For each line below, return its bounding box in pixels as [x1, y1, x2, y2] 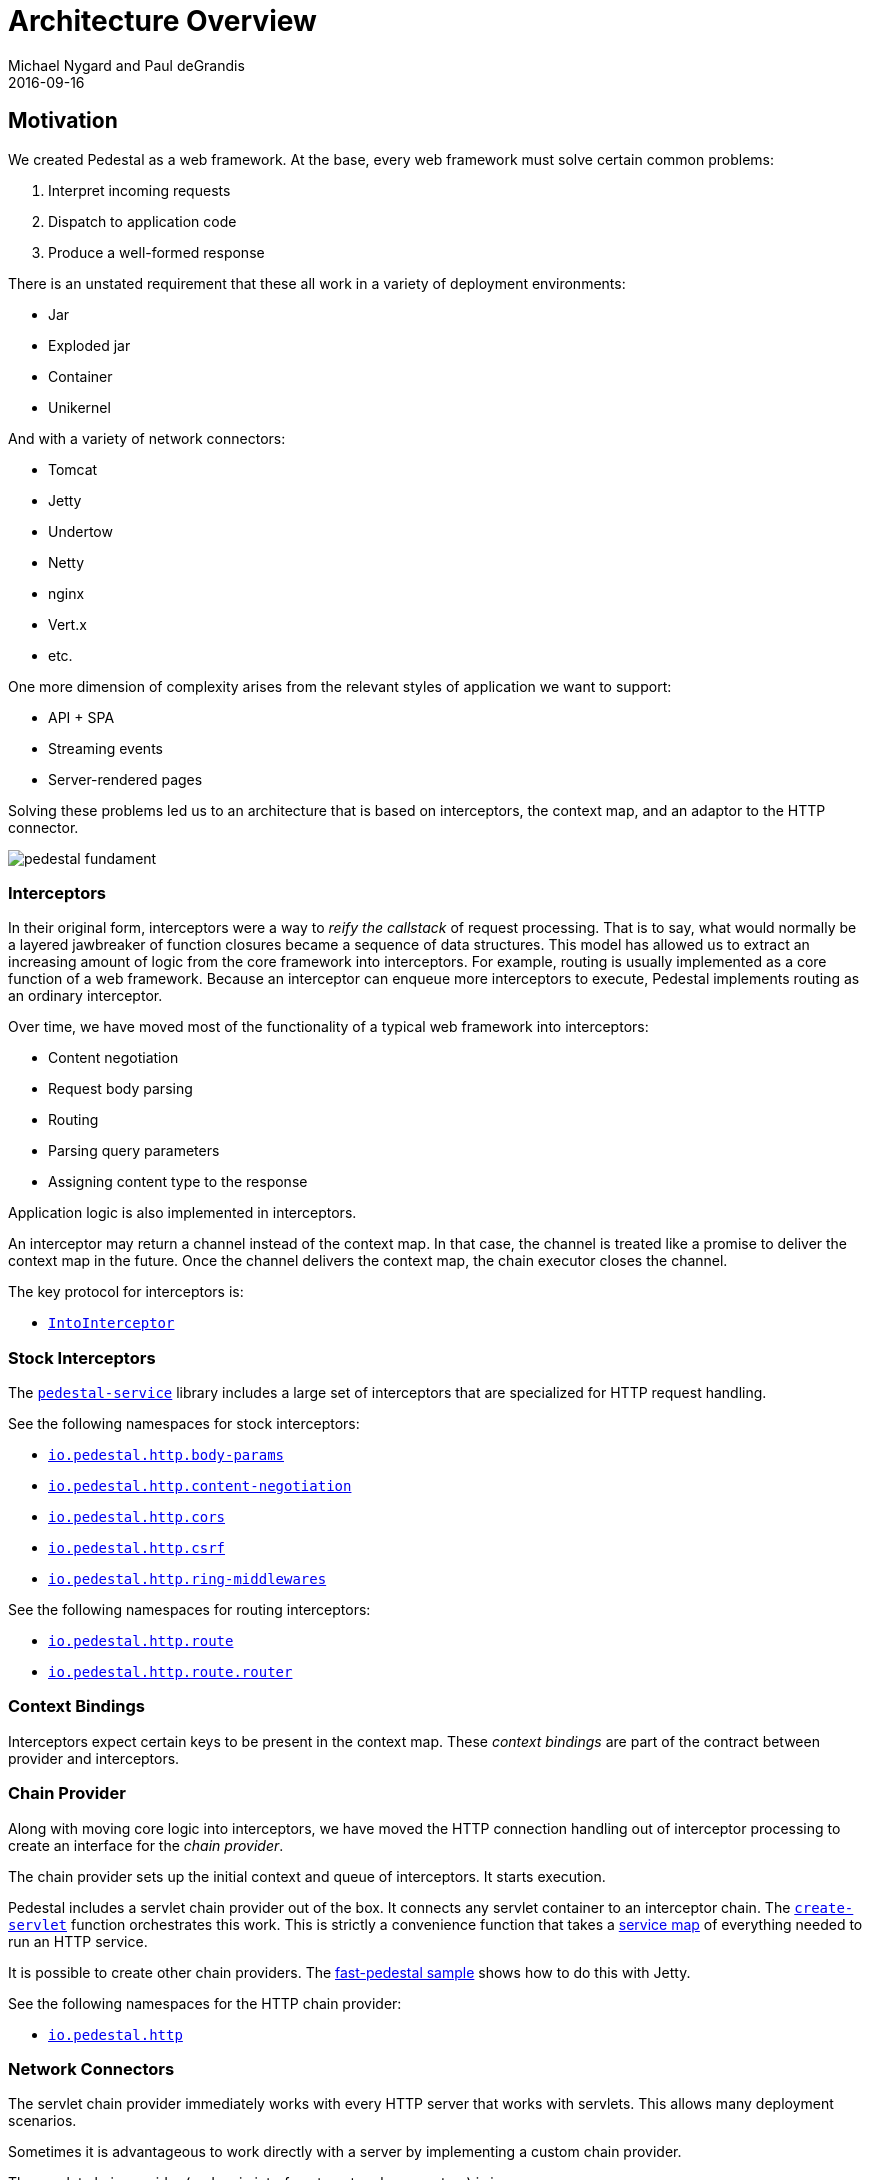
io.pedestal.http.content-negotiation [48, 1478, 352, 1495]
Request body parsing [48, 1080, 193, 1098]
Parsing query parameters [48, 1142, 220, 1160]
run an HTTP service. [8, 1932, 148, 1950]
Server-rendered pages [48, 770, 203, 788]
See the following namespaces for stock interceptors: [8, 1415, 360, 1433]
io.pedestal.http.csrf [48, 1540, 226, 1557]
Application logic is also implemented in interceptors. [8, 1204, 357, 1222]
